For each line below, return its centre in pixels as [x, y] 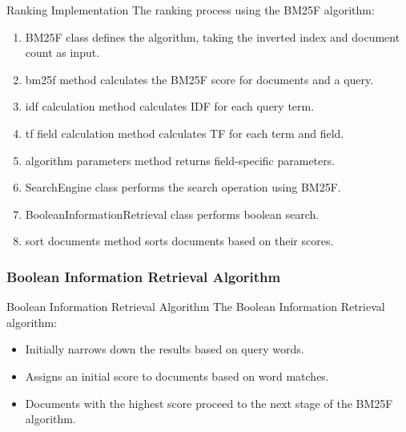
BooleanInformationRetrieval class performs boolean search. [172, 214]
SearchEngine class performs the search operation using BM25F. [183, 187]
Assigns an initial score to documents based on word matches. [177, 375]
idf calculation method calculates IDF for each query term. [170, 106]
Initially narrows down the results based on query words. [165, 349]
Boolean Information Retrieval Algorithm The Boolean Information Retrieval [196, 307]
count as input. [62, 52]
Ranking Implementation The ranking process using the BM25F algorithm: [191, 10]
